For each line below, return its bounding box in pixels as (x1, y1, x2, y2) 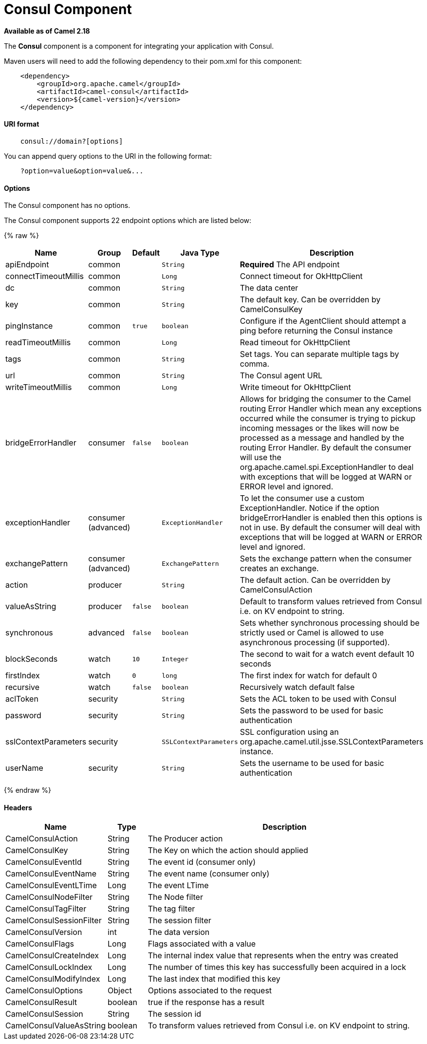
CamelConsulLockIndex (5, 962, 93, 972)
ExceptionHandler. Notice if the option (240, 503, 379, 513)
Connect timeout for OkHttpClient (240, 271, 363, 281)
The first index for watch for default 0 (240, 671, 377, 681)
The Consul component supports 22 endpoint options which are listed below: (4, 216, 252, 225)
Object (108, 986, 132, 996)
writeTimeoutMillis (5, 382, 72, 392)
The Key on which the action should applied (148, 845, 308, 856)
